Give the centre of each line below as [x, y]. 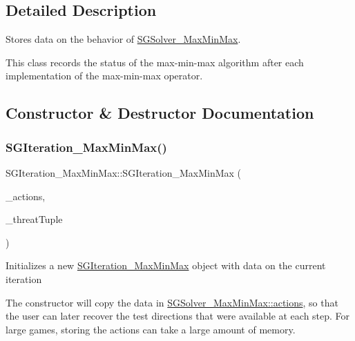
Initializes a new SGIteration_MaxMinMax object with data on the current [166, 265]
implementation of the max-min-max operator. [104, 76]
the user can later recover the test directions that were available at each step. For [178, 316]
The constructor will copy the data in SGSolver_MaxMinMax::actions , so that [172, 302]
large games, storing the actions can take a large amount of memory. [151, 329]
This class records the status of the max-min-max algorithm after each [155, 62]
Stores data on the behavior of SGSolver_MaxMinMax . [123, 39]
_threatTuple [34, 219]
